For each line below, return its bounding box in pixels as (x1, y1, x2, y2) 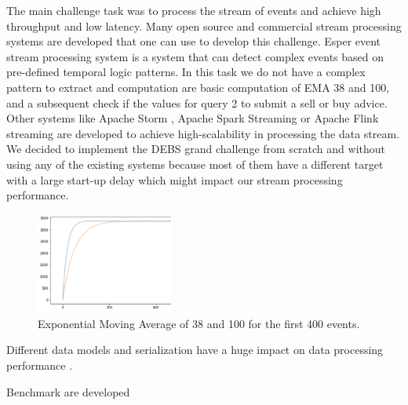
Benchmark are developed (6, 383, 130, 400)
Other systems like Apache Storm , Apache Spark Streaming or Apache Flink (6, 110, 379, 126)
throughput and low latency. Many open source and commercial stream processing (6, 17, 402, 34)
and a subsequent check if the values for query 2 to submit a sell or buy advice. (6, 94, 388, 111)
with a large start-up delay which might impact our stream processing (6, 171, 343, 188)
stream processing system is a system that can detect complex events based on (6, 48, 384, 64)
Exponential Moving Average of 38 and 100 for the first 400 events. (38, 315, 360, 331)
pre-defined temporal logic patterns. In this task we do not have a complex (6, 64, 366, 80)
